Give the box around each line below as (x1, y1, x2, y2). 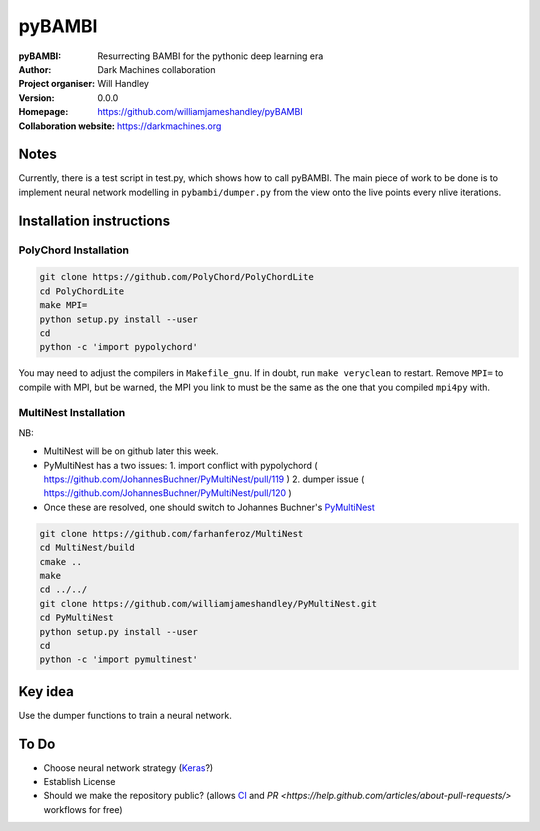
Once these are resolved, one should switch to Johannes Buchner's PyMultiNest (43, 501, 375, 513)
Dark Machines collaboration (97, 63, 216, 75)
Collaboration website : (18, 120, 115, 132)
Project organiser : (18, 78, 95, 90)
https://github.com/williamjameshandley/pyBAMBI (97, 106, 304, 118)
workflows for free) (43, 803, 124, 815)
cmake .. (39, 556, 83, 567)
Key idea (18, 683, 74, 700)
